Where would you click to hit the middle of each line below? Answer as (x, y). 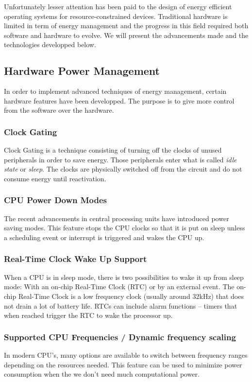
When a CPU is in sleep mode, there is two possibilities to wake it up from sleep (124, 277)
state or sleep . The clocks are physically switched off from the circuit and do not (123, 169)
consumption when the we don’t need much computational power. (102, 374)
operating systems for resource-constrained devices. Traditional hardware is (116, 16)
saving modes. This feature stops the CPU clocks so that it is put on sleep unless (125, 228)
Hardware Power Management (82, 71)
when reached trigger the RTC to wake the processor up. (88, 315)
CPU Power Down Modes (56, 200)
